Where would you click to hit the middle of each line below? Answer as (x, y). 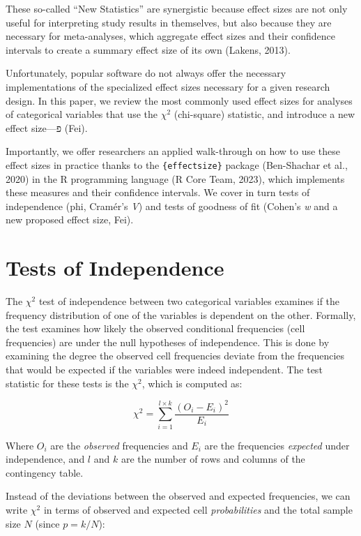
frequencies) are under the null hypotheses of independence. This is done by (168, 342)
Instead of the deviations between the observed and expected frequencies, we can (178, 496)
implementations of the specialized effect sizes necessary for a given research (168, 86)
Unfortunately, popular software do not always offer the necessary (146, 73)
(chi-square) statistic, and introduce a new (264, 114)
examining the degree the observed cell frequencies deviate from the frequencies (175, 356)
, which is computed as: (192, 383)
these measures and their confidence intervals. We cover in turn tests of (158, 192)
